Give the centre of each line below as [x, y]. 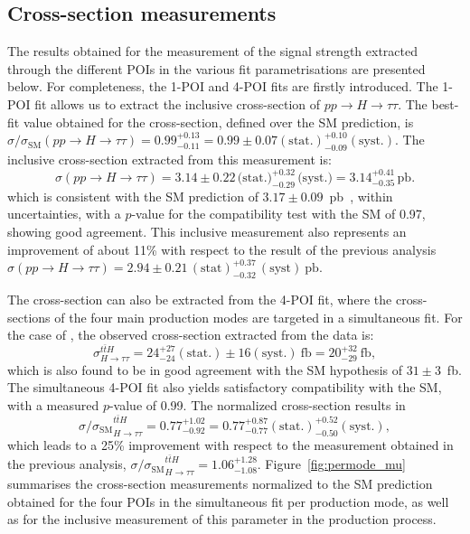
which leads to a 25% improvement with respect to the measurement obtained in [230, 444]
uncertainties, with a [64, 214]
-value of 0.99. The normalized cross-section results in [257, 405]
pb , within [361, 196]
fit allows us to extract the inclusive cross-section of [178, 103]
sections [29, 317]
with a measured [53, 405]
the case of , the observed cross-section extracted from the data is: [191, 335]
